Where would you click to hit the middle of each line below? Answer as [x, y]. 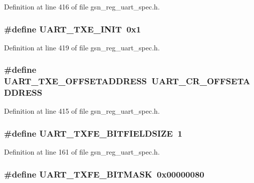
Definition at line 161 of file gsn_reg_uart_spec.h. [82, 152]
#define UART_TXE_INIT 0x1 [73, 29]
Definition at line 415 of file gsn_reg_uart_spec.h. [82, 111]
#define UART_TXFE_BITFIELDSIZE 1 [93, 133]
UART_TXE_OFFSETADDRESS [76, 81]
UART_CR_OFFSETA [201, 81]
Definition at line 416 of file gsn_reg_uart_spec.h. [82, 6]
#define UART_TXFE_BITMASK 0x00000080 [104, 174]
